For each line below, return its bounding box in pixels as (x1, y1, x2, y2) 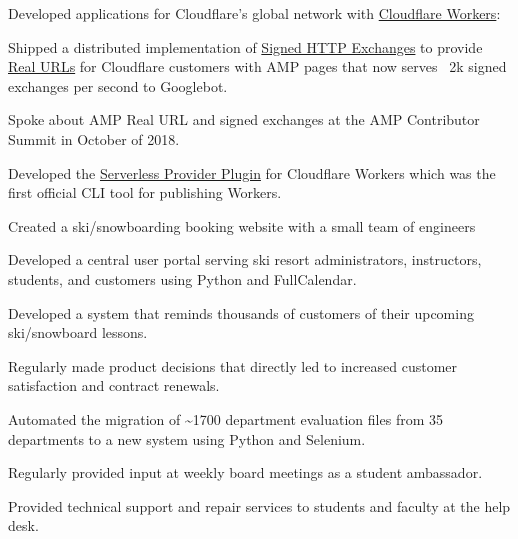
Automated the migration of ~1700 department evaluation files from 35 (8, 408, 443, 429)
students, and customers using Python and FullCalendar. (8, 268, 357, 289)
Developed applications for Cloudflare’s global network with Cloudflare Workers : (8, 3, 501, 23)
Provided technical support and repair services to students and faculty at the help (8, 495, 511, 516)
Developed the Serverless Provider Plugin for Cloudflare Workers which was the (8, 162, 496, 183)
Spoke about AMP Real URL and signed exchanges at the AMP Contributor (8, 109, 480, 130)
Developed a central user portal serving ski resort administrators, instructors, (8, 249, 482, 270)
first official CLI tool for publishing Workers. (8, 182, 282, 203)
